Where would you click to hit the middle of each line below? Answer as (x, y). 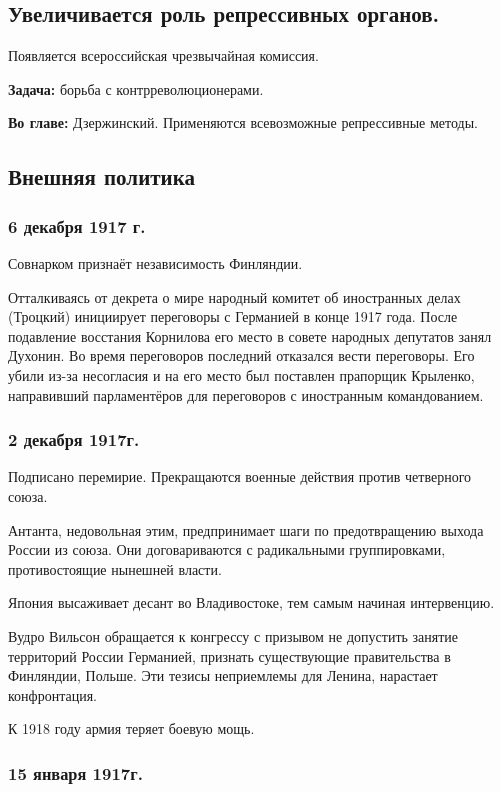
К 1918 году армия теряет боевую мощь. (131, 728)
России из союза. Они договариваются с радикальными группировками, (227, 549)
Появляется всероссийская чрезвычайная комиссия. (163, 55)
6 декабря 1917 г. (77, 225)
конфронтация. (52, 694)
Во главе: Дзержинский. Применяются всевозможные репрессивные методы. (243, 122)
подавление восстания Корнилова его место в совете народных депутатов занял (250, 335)
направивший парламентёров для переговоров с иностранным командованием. (246, 394)
